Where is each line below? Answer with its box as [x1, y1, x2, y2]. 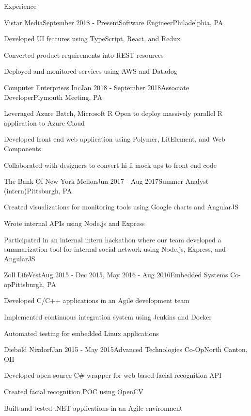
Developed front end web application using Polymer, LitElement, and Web [4, 134, 225, 144]
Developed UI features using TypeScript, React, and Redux [4, 33, 181, 44]
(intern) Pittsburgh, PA [4, 185, 72, 195]
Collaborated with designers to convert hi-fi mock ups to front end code [4, 160, 217, 170]
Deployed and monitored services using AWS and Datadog [4, 66, 177, 76]
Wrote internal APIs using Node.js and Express [4, 218, 145, 228]
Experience [4, 1, 37, 11]
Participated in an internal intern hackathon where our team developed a [4, 234, 221, 244]
